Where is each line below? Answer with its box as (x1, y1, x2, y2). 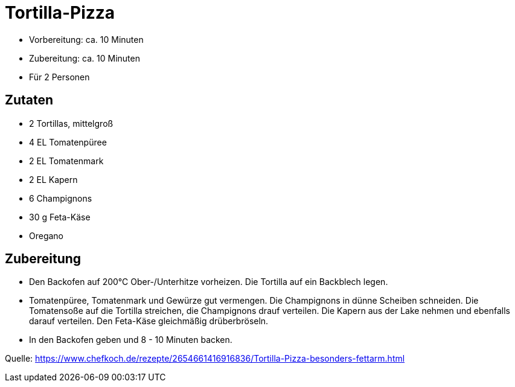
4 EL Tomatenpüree (29, 136, 107, 147)
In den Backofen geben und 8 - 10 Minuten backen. (29, 334, 232, 345)
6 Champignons (29, 193, 92, 203)
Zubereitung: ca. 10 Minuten (29, 53, 140, 63)
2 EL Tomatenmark (29, 155, 104, 166)
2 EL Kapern (29, 174, 78, 185)
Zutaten (5, 92, 54, 108)
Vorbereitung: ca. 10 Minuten (29, 34, 144, 45)
